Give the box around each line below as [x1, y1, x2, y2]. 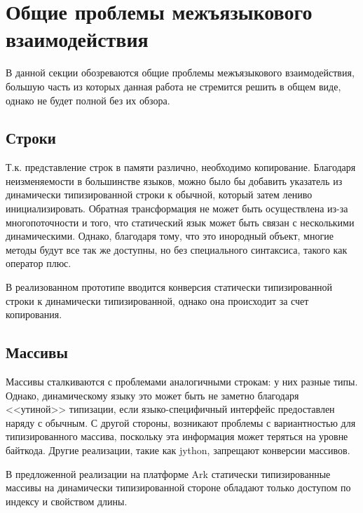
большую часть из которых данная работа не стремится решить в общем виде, [6, 78, 341, 93]
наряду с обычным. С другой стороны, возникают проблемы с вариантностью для [6, 415, 356, 430]
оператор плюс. [6, 256, 71, 271]
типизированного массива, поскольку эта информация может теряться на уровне [6, 429, 348, 444]
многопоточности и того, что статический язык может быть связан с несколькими [6, 214, 355, 229]
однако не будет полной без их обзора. [6, 93, 170, 107]
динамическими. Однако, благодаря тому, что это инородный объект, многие [6, 228, 334, 243]
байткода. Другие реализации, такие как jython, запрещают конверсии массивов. [6, 443, 350, 457]
